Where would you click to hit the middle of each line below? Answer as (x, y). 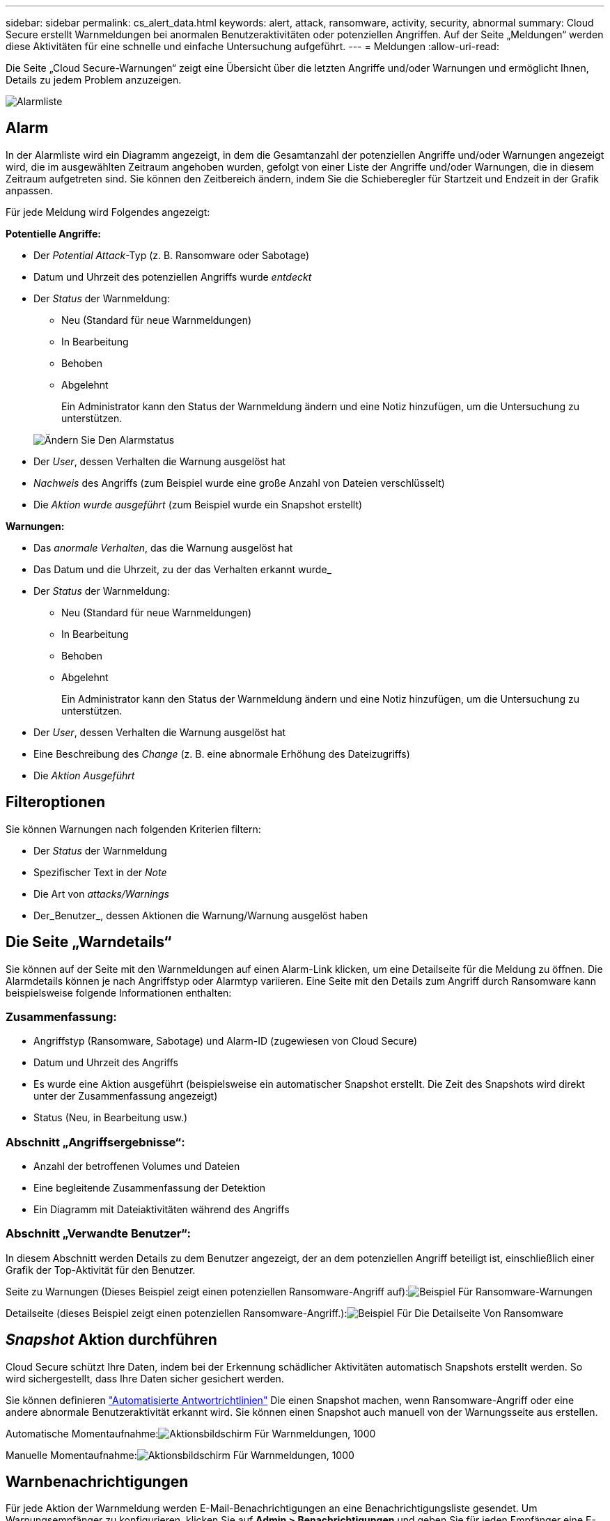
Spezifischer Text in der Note (100, 872)
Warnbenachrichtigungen (97, 1482)
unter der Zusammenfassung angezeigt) (126, 1096)
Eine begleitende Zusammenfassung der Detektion (150, 1188)
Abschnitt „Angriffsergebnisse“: (95, 1142)
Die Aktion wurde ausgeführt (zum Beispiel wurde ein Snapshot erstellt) (198, 504)
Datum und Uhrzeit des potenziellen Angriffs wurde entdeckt (173, 276)
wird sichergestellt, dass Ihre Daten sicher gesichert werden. (145, 1378)
